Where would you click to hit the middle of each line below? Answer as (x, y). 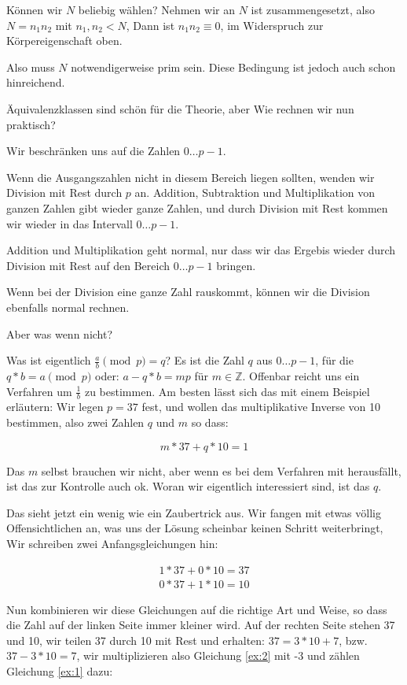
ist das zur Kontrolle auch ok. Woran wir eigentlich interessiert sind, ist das (188, 486)
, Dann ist (150, 25)
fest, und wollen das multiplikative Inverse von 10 (261, 407)
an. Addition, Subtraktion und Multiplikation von (255, 193)
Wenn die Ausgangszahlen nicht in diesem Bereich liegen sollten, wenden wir (191, 177)
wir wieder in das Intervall (70, 223)
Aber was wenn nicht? (60, 333)
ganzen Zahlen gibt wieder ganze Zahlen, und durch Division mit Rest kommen (197, 207)
